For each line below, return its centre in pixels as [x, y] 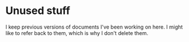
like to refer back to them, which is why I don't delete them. [77, 33]
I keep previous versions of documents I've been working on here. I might [94, 27]
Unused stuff [38, 11]
